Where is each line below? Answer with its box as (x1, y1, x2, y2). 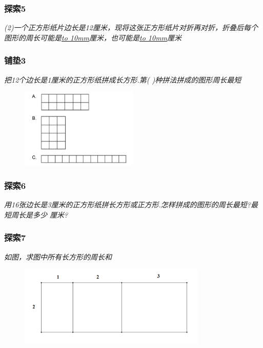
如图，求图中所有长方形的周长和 (4, 251, 112, 262)
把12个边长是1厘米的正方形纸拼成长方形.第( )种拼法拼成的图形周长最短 (4, 74, 241, 85)
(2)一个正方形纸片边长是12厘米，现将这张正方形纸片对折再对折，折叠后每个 (4, 22, 258, 33)
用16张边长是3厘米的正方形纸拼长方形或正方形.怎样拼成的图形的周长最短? (4, 199, 251, 210)
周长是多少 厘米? (11, 209, 68, 220)
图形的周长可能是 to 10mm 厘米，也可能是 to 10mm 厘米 (4, 32, 182, 43)
